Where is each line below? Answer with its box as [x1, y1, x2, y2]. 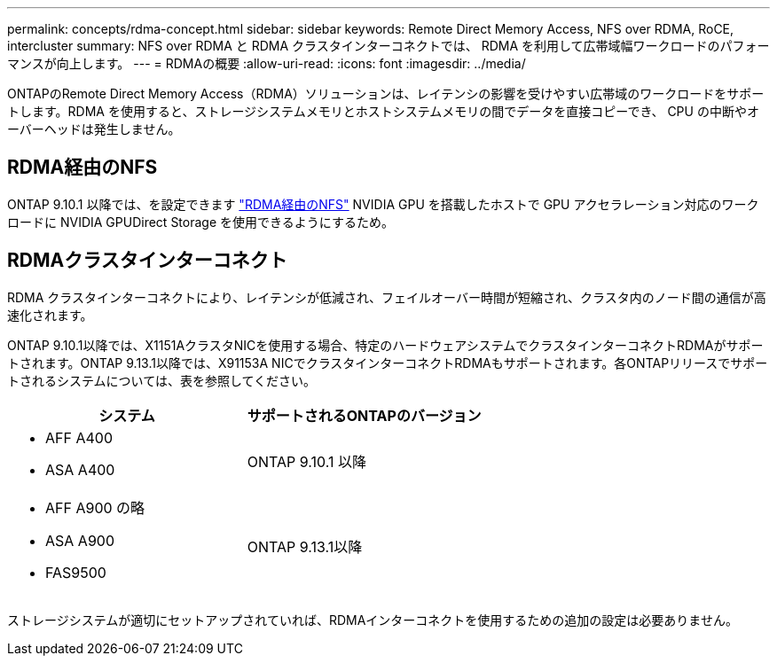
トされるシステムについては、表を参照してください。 [7, 372, 317, 388]
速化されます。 [7, 307, 93, 323]
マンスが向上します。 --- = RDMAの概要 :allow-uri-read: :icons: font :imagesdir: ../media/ [7, 56, 526, 71]
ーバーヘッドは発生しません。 [7, 121, 181, 136]
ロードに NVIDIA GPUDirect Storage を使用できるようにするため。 [7, 214, 394, 230]
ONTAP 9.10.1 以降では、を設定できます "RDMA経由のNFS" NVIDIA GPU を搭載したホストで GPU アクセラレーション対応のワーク [7, 196, 759, 212]
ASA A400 [45, 460, 115, 479]
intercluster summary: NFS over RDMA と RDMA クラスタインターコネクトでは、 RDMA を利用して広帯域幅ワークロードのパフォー [7, 38, 770, 53]
